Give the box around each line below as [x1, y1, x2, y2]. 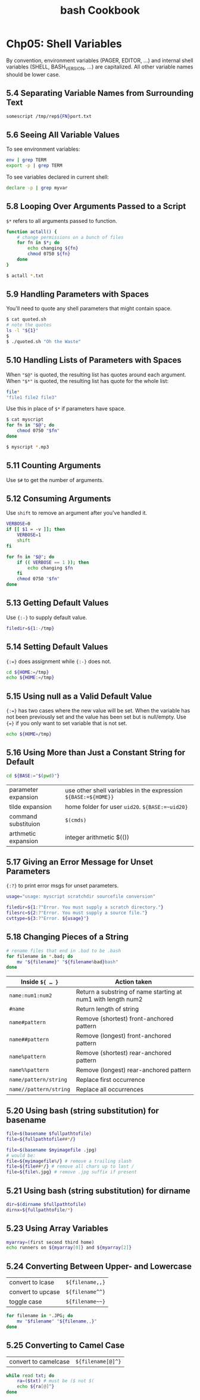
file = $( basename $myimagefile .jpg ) [6, 1147, 97, 1153]
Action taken [115, 978, 152, 986]
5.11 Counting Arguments [6, 461, 101, 471]
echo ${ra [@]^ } [17, 1383, 55, 1390]
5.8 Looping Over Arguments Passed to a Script [6, 201, 186, 211]
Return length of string [76, 1005, 139, 1013]
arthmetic [9, 829, 36, 838]
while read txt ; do [6, 1373, 55, 1379]
